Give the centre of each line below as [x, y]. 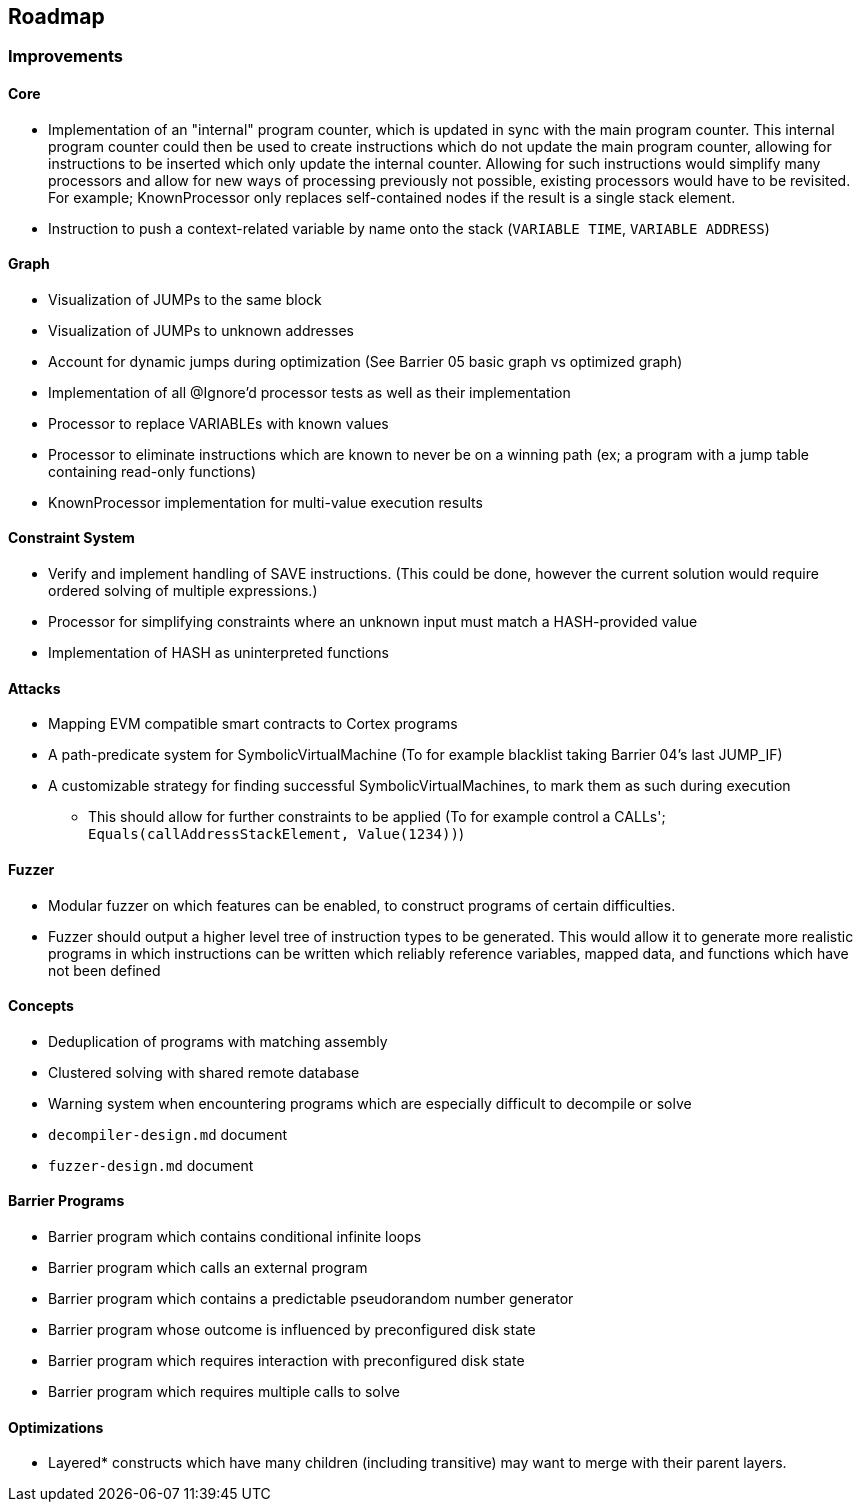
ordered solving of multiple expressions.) [183, 591]
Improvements [65, 56]
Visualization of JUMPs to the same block [185, 299]
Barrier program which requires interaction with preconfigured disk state [286, 1360]
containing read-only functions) [152, 471]
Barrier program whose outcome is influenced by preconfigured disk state [292, 1329]
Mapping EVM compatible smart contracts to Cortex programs [253, 724]
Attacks [34, 688]
